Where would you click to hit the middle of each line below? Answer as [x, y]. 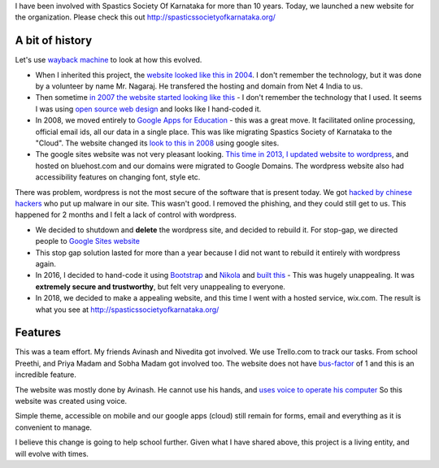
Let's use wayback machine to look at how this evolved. [109, 60]
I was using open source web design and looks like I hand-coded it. [148, 109]
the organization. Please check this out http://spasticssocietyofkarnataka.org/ [146, 17]
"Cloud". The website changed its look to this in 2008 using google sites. [157, 143]
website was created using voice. [71, 401]
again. [46, 263]
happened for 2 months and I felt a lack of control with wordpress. [126, 214]
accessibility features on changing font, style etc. [118, 177]
